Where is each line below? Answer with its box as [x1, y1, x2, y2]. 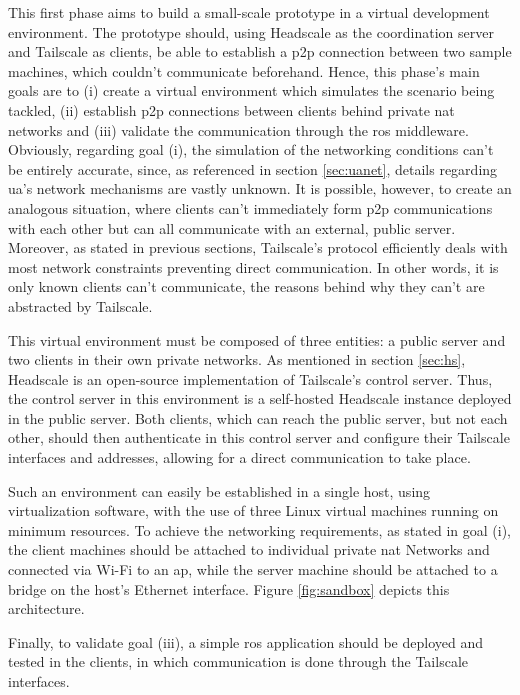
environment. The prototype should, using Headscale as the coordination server [8, 21, 494, 42]
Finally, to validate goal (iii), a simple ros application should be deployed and [8, 631, 483, 652]
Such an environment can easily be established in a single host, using [8, 480, 431, 501]
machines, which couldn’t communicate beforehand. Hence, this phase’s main [8, 60, 480, 81]
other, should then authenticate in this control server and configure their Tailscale [8, 427, 510, 448]
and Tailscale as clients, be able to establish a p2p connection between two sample [8, 41, 512, 62]
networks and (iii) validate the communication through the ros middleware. [8, 119, 469, 140]
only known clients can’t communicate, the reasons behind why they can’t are [8, 276, 485, 297]
